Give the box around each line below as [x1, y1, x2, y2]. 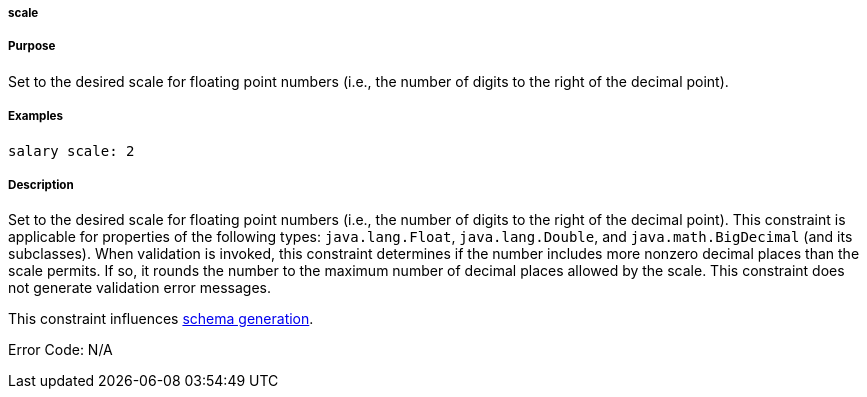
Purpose [8, 39, 56, 54]
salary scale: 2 [8, 142, 135, 159]
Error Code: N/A [8, 341, 113, 359]
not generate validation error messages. [8, 279, 272, 297]
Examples [8, 109, 63, 124]
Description [8, 177, 74, 192]
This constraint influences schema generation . [8, 310, 314, 328]
